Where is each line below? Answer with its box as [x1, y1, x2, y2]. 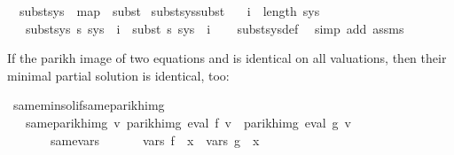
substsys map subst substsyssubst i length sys [19, 2, 320, 19]
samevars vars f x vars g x [50, 130, 260, 149]
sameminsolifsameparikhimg [12, 96, 165, 114]
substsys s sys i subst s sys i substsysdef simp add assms [25, 19, 404, 37]
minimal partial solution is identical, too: [7, 66, 230, 84]
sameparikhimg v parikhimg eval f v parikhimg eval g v [25, 112, 351, 131]
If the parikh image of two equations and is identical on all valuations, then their [7, 49, 447, 67]
